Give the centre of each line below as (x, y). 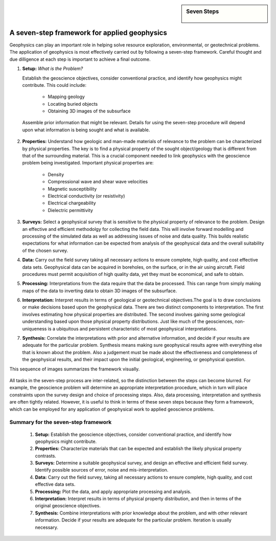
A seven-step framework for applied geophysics (88, 32)
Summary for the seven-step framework (61, 422)
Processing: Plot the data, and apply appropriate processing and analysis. (113, 491)
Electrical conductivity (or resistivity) (86, 196)
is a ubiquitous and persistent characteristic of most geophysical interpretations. (132, 328)
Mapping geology (66, 97)
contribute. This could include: (54, 85)
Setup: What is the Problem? (53, 68)
